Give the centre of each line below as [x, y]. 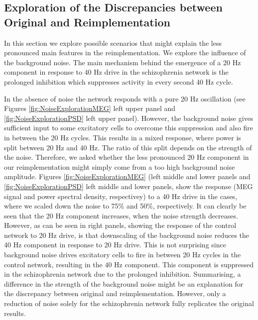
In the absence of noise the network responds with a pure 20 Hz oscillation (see [125, 98]
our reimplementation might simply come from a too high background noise [120, 166]
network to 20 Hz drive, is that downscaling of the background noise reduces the [127, 235]
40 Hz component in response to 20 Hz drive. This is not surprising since [115, 245]
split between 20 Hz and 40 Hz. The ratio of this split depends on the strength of [128, 147]
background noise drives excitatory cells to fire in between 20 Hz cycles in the [123, 255]
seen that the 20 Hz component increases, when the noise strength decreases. [121, 215]
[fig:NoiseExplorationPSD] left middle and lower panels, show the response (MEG [129, 186]
